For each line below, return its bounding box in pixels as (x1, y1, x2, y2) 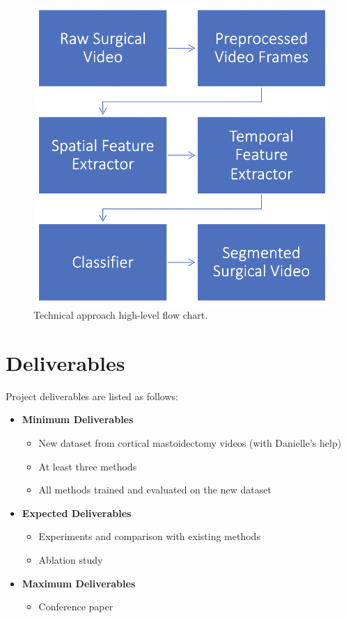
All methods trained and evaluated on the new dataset (38, 482, 272, 497)
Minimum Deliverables (22, 412, 134, 427)
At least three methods (38, 459, 137, 473)
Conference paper (38, 599, 113, 614)
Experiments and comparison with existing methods (38, 529, 260, 544)
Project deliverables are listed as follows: (6, 388, 178, 403)
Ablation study (38, 552, 103, 566)
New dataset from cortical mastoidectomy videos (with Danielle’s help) (38, 436, 342, 450)
